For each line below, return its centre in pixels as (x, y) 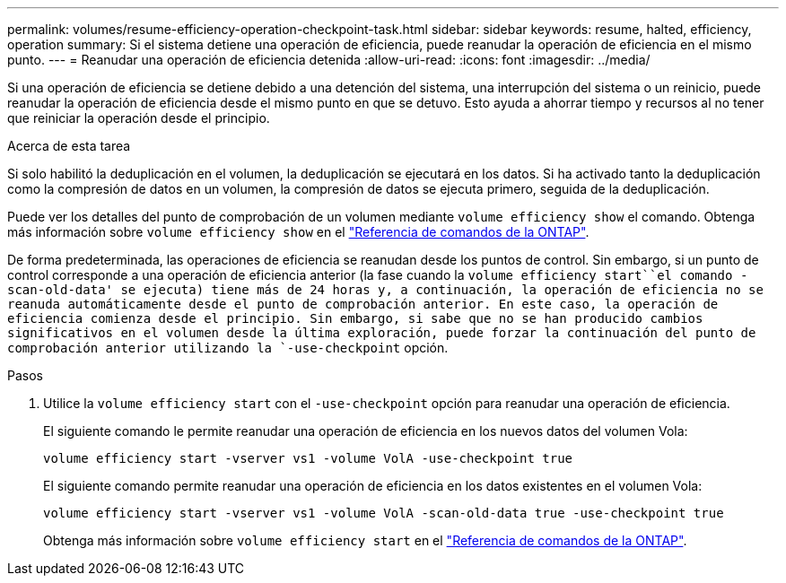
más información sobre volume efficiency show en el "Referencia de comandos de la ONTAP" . (298, 232)
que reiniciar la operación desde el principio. (139, 118)
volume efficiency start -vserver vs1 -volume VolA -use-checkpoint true (308, 458)
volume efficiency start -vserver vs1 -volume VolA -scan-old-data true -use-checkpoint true (384, 513)
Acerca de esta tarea (69, 146)
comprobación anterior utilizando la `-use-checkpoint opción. (228, 348)
